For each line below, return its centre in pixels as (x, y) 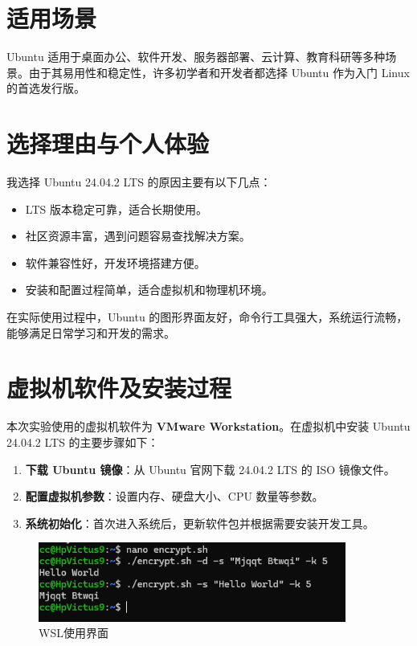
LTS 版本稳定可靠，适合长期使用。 (116, 209)
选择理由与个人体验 (108, 143)
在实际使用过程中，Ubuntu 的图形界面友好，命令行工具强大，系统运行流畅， (207, 317)
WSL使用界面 (74, 633)
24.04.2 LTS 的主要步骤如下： (83, 442)
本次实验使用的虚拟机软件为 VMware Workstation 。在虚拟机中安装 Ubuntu (208, 426)
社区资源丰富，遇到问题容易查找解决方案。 (138, 236)
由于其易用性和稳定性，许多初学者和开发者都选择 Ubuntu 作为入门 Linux (219, 72)
